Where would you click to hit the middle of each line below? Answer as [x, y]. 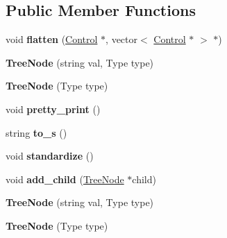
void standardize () [50, 156]
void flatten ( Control [52, 39]
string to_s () [36, 132]
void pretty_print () [53, 109]
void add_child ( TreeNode [65, 179]
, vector [121, 39]
